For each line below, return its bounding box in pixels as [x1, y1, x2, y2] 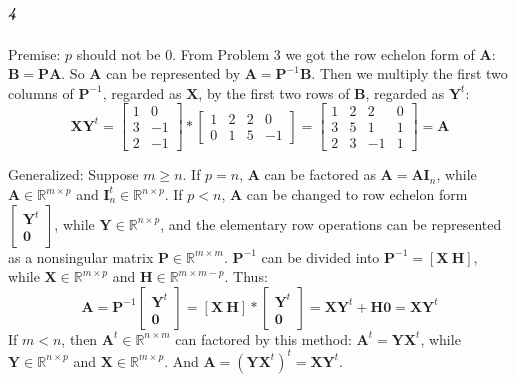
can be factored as [264, 164, 376, 185]
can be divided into [261, 246, 380, 267]
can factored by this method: [175, 328, 352, 349]
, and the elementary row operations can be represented [160, 213, 502, 234]
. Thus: [224, 266, 268, 287]
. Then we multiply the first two [311, 63, 508, 84]
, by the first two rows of [198, 82, 350, 103]
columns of [8, 82, 74, 103]
